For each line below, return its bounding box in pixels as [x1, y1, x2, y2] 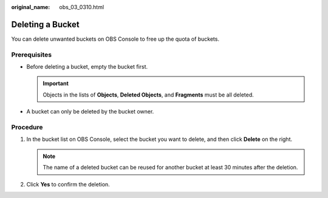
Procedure [11, 123, 43, 131]
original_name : [11, 4, 50, 10]
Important [43, 80, 69, 87]
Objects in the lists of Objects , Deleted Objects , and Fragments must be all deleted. [43, 91, 255, 98]
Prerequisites [11, 50, 52, 59]
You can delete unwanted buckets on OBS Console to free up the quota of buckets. [11, 35, 220, 43]
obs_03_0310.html [59, 4, 104, 10]
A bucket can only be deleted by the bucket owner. [26, 108, 154, 115]
